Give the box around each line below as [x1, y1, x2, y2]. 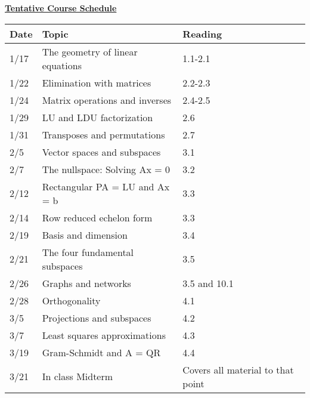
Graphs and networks [42, 276, 131, 290]
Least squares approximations [42, 328, 166, 342]
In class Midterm [42, 369, 113, 384]
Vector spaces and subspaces [42, 144, 161, 159]
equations [42, 58, 82, 72]
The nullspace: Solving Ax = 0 [42, 162, 170, 176]
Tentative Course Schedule [5, 2, 117, 14]
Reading [182, 26, 222, 41]
